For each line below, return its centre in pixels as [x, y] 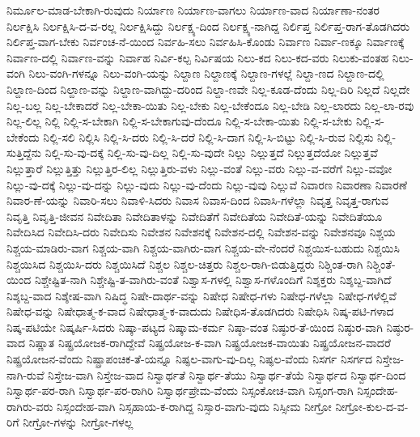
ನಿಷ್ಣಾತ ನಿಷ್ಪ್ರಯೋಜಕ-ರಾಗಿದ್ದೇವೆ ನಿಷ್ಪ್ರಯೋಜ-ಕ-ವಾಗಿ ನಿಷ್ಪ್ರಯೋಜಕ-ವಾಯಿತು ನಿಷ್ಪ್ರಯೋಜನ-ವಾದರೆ [210, 343]
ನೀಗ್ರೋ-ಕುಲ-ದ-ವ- [372, 406]
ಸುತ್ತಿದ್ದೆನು [24, 153]
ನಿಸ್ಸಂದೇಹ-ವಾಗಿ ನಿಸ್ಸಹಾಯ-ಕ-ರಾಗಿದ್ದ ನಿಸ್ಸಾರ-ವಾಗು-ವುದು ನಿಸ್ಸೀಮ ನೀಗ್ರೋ [194, 406]
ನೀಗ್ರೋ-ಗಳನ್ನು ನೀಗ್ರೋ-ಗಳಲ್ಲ [78, 422]
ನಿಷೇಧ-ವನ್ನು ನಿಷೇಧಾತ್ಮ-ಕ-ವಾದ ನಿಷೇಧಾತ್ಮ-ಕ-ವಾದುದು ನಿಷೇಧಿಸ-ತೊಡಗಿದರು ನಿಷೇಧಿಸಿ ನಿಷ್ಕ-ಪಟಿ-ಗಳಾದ [200, 311]
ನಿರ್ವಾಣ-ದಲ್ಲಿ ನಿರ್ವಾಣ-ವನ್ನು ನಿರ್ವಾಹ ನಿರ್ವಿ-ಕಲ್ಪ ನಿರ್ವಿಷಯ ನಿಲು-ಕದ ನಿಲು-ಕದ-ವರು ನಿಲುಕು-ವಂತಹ [198, 57]
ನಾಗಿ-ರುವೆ [25, 374]
